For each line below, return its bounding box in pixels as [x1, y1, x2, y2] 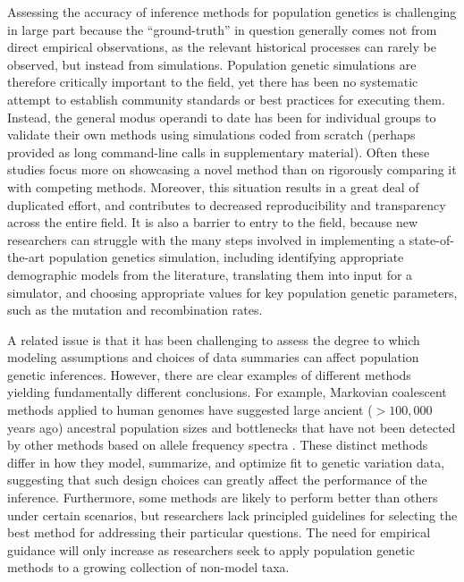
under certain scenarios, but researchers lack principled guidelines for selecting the [7, 505, 458, 524]
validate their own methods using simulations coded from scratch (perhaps [7, 125, 416, 144]
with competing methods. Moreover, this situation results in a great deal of [7, 177, 419, 196]
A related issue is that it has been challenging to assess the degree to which [7, 330, 420, 349]
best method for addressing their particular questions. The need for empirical [7, 523, 431, 542]
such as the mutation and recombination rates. [7, 300, 263, 319]
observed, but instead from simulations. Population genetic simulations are [7, 55, 417, 73]
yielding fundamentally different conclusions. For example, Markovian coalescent [7, 383, 447, 401]
